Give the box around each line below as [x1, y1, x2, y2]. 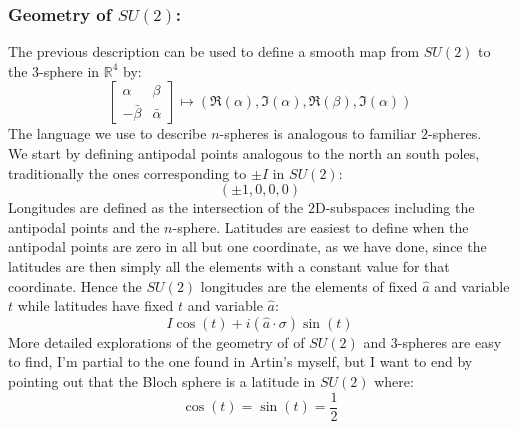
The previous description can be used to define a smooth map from [8, 41, 420, 62]
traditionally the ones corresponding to [8, 162, 247, 183]
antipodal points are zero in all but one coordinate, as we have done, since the [8, 236, 487, 257]
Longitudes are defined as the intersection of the [8, 197, 304, 218]
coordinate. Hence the [8, 275, 142, 296]
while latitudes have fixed [17, 295, 174, 316]
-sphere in [39, 60, 100, 81]
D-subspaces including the [314, 197, 475, 218]
